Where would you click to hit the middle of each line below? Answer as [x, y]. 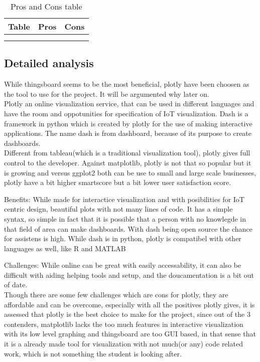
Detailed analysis [49, 63]
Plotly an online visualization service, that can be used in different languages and [129, 104]
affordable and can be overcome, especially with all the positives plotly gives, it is [129, 304]
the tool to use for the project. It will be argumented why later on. [107, 94]
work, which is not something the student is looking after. [93, 353]
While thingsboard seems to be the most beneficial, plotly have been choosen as [127, 84]
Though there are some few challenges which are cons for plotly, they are [116, 295]
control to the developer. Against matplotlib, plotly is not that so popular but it [128, 162]
